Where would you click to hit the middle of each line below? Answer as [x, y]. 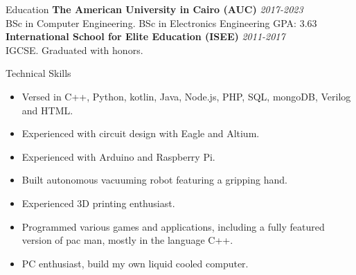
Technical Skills [38, 73]
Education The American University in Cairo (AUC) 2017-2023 [154, 9]
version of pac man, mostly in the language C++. [127, 240]
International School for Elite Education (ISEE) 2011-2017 [145, 36]
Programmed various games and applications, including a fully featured [173, 226]
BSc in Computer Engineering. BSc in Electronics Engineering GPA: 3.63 [161, 23]
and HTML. [47, 110]
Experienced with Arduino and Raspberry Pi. [118, 156]
